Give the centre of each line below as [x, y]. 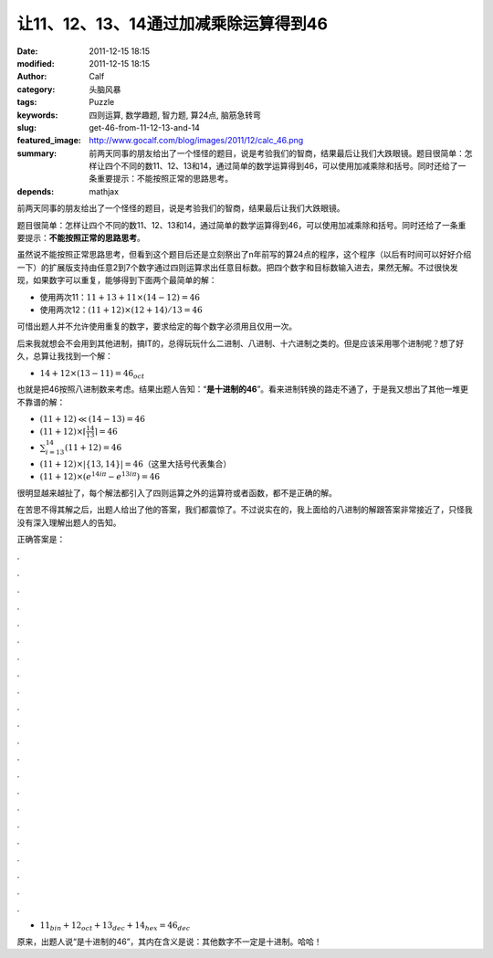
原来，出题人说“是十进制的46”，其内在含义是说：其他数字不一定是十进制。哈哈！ [170, 942]
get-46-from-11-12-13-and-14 [145, 127]
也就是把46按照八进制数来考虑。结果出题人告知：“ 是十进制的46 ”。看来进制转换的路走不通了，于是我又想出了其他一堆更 [243, 389]
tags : [27, 102]
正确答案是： [41, 540]
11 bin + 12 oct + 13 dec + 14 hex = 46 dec [115, 926]
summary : [37, 153]
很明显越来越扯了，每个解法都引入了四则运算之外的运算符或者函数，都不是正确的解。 [177, 492]
